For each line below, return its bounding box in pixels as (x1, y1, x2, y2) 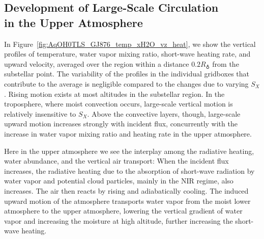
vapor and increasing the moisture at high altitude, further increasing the (4, 215, 233, 226)
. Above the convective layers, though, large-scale (87, 108, 241, 119)
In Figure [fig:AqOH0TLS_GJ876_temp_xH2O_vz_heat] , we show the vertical (4, 38, 256, 49)
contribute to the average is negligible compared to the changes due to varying (4, 78, 249, 89)
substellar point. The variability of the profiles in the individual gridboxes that (4, 68, 249, 79)
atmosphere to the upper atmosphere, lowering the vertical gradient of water (4, 205, 243, 216)
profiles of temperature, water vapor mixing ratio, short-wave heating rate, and (4, 48, 251, 59)
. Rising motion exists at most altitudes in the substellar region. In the (4, 88, 225, 99)
